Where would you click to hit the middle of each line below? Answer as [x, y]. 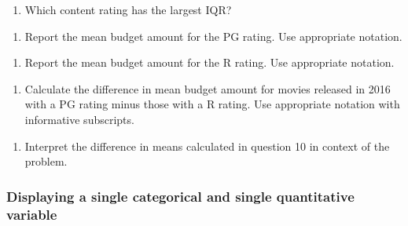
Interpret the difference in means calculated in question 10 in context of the [207, 146]
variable [32, 214]
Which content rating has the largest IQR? [128, 9]
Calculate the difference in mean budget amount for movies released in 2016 [208, 88]
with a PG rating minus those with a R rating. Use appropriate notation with [212, 104]
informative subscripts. [79, 119]
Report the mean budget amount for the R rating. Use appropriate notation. [210, 62]
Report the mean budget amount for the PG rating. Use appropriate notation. [213, 36]
